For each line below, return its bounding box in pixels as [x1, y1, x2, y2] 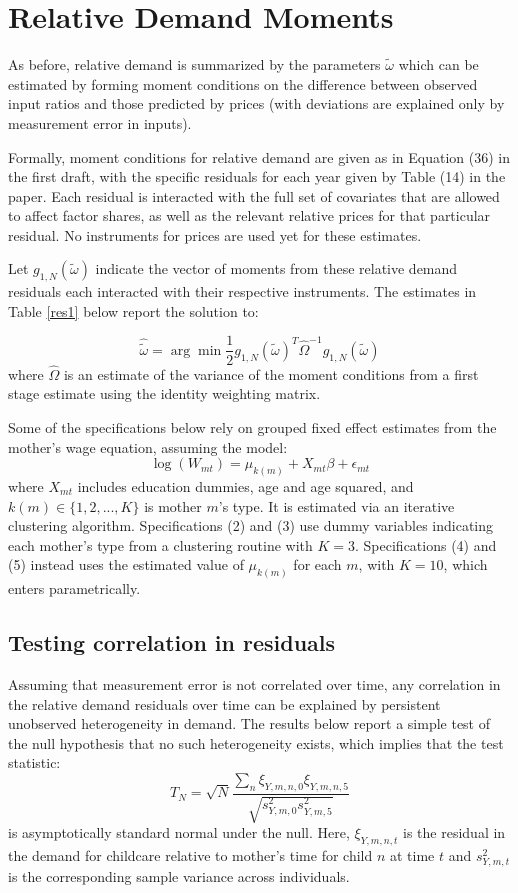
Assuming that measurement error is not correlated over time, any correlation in [8, 674, 501, 694]
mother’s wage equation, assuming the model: [8, 436, 288, 457]
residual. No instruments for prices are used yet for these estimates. [8, 224, 422, 245]
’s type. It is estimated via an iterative [218, 495, 455, 516]
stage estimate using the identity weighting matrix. [8, 383, 321, 404]
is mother [144, 495, 202, 516]
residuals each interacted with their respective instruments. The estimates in [8, 281, 477, 302]
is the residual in [403, 822, 506, 843]
